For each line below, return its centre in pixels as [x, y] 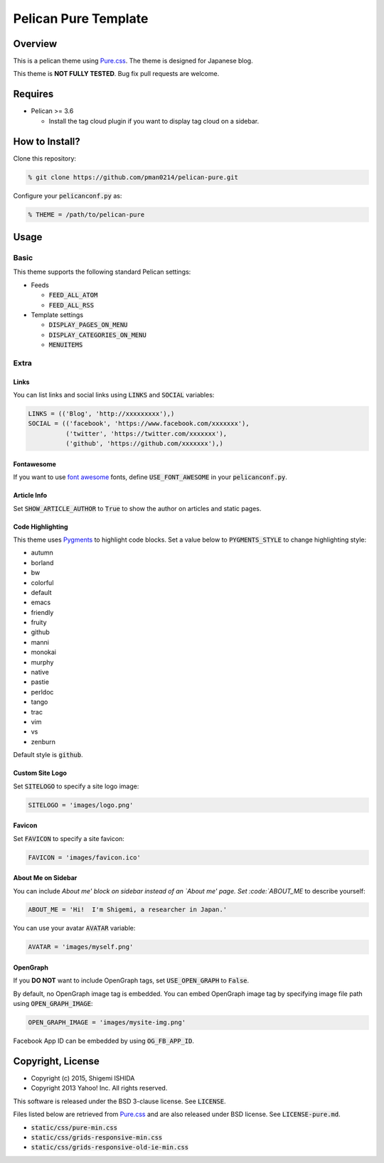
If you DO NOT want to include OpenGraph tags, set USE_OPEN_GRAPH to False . [131, 980]
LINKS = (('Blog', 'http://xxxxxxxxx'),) [101, 414]
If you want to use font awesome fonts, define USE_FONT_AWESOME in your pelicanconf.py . [150, 477]
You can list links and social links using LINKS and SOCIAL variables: [114, 395]
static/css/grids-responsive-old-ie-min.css [110, 1147]
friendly [42, 612]
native [40, 672]
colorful [42, 582]
